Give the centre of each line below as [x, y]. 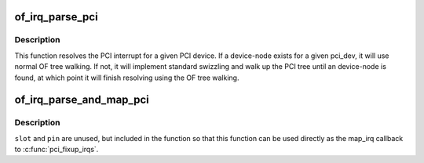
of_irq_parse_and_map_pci [82, 100]
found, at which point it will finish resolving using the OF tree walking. [127, 78]
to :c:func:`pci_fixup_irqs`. [57, 150]
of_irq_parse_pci [56, 17]
